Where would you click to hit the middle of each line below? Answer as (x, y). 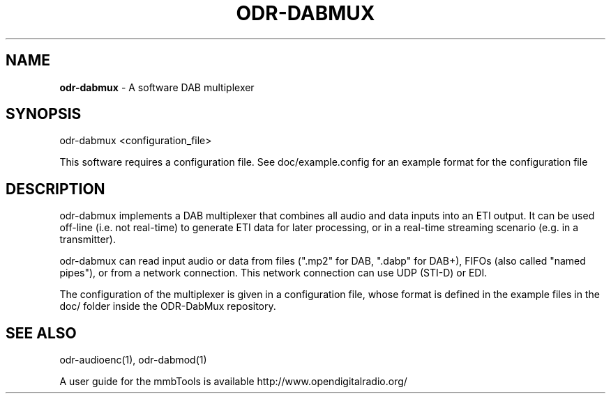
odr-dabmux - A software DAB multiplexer (157, 87)
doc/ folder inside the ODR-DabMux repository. (168, 306)
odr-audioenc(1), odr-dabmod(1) (133, 360)
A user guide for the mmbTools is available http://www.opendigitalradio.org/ (233, 382)
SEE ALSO (41, 333)
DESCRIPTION (55, 189)
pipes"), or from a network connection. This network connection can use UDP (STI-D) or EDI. (273, 273)
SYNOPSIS (44, 114)
